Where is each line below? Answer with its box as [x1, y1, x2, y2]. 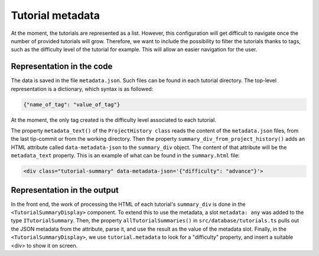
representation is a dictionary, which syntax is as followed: [11, 85, 154, 92]
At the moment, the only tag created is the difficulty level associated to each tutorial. [11, 116, 217, 124]
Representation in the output [11, 185, 119, 195]
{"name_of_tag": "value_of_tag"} [23, 101, 121, 108]
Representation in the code [11, 61, 113, 72]
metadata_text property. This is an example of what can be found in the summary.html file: [11, 152, 240, 159]
